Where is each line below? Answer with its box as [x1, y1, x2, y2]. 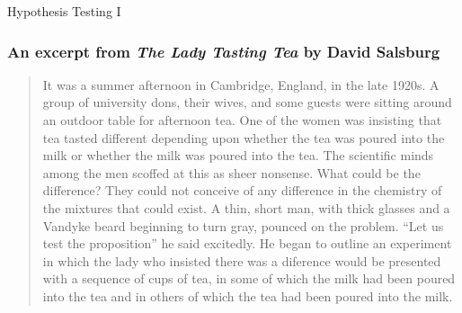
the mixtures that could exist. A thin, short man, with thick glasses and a [42, 198, 450, 217]
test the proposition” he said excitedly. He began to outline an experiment [42, 234, 452, 253]
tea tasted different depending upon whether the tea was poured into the [42, 128, 445, 147]
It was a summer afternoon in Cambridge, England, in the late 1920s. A [42, 75, 440, 94]
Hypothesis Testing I [7, 2, 121, 20]
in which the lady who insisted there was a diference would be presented [42, 251, 441, 270]
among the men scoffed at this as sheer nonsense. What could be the [42, 163, 421, 182]
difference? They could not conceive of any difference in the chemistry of [42, 181, 442, 200]
